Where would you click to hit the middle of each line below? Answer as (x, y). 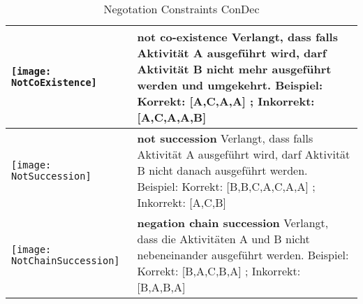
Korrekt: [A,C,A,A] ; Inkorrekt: (226, 101)
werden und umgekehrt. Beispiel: (230, 85)
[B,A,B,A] (161, 287)
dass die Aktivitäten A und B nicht (223, 239)
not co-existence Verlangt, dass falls (237, 37)
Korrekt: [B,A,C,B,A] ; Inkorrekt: (219, 271)
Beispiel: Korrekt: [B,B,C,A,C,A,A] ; (226, 186)
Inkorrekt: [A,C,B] (182, 202)
